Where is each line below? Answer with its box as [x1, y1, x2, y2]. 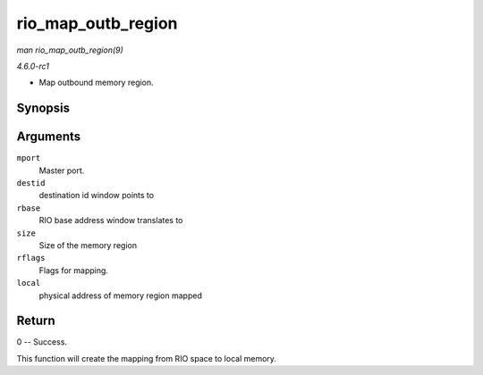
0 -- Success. [16, 337, 67, 347]
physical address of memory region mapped [38, 290, 203, 301]
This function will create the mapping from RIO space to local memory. [16, 353, 277, 363]
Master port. [38, 165, 85, 176]
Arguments [16, 129, 81, 145]
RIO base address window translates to [38, 215, 183, 226]
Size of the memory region [38, 239, 138, 250]
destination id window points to [38, 190, 155, 201]
